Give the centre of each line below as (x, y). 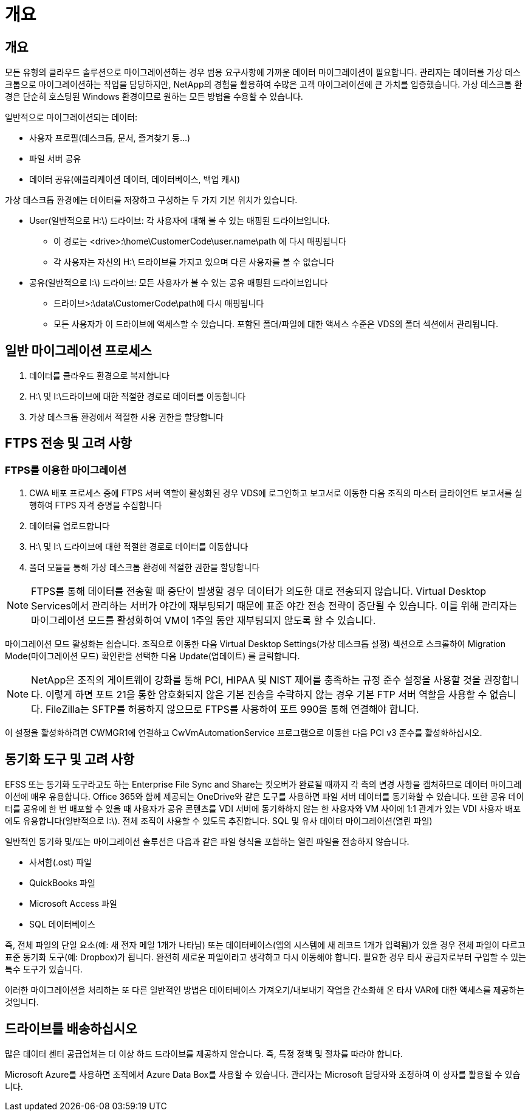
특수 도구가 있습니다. (44, 969)
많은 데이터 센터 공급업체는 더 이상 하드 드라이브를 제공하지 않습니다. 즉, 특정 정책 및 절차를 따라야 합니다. (204, 1053)
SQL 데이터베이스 (62, 924)
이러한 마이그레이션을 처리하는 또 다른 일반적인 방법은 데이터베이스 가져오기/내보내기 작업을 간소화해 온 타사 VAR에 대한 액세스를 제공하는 (265, 990)
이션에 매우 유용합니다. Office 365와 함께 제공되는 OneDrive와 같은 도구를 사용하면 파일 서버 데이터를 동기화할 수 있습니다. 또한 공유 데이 (265, 797)
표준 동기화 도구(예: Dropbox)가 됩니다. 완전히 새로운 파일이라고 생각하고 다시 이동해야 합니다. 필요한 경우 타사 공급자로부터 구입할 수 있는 (265, 957)
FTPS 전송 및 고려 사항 (68, 443)
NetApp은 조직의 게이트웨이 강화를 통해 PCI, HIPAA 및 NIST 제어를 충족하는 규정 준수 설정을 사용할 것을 (256, 680)
